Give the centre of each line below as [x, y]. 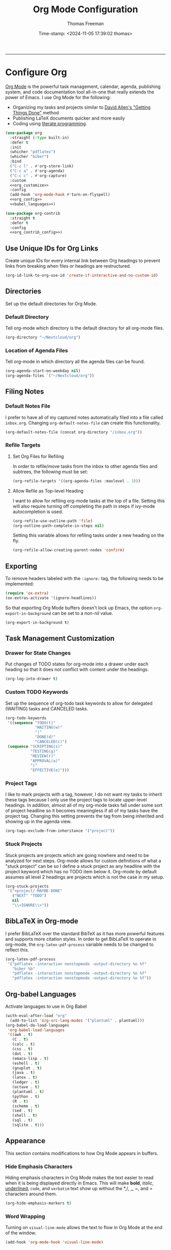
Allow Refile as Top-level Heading [48, 491]
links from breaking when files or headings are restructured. [68, 266]
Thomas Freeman [85, 24]
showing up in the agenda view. [38, 822]
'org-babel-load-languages [36, 1030]
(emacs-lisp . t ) [31, 1058]
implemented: [20, 584]
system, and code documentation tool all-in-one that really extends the [80, 92]
